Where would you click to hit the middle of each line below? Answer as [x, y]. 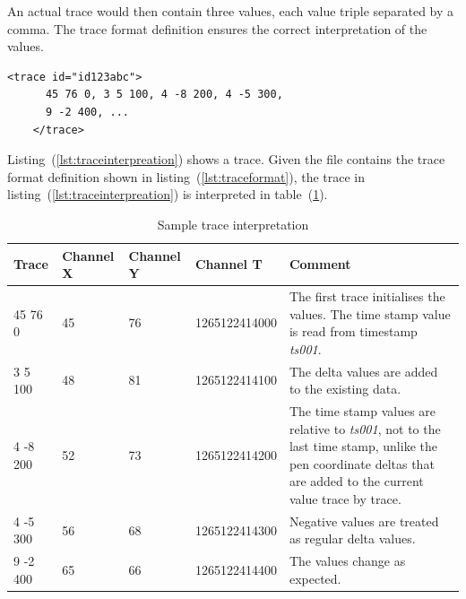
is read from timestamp [353, 331]
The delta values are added [363, 371]
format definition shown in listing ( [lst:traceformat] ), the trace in [186, 176]
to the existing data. [345, 389]
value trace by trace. [345, 499]
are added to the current [356, 481]
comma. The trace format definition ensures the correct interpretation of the [217, 28]
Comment [320, 264]
